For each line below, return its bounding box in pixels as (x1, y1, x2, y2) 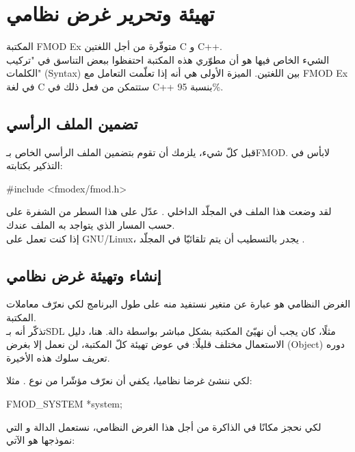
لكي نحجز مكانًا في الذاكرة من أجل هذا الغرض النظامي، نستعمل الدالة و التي (6, 419, 321, 434)
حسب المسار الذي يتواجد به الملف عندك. (6, 218, 175, 232)
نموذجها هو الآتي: (6, 433, 75, 447)
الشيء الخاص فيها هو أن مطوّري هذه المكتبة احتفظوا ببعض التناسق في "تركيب (6, 52, 330, 66)
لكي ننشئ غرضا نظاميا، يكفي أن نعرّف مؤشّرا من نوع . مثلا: (6, 373, 252, 388)
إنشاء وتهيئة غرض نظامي (6, 264, 161, 286)
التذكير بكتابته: (6, 158, 63, 173)
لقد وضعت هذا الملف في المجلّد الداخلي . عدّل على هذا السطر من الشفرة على (6, 204, 332, 218)
